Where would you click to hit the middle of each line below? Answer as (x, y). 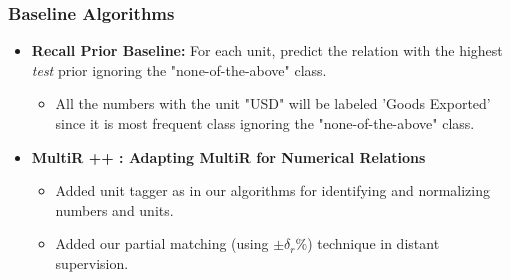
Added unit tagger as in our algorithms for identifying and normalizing (273, 190)
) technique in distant (373, 243)
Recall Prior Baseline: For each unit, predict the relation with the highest (267, 50)
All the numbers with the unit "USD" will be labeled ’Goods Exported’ (273, 103)
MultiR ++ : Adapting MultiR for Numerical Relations (228, 156)
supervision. (92, 262)
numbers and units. (114, 209)
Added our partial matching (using (162, 243)
